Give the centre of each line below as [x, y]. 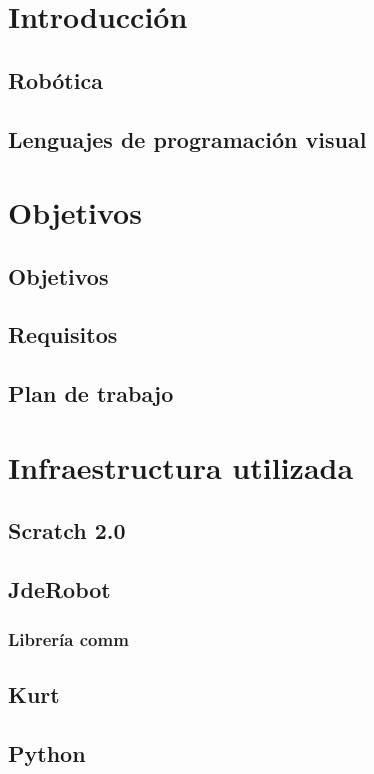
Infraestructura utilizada [181, 466]
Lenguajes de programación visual [187, 138]
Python [47, 752]
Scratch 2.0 [67, 530]
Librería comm [68, 638]
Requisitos [63, 334]
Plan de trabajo [91, 393]
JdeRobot [59, 589]
